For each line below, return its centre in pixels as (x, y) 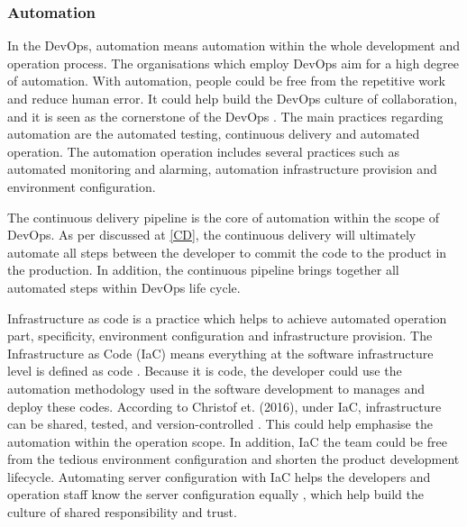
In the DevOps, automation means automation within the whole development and (234, 45)
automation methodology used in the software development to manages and (216, 388)
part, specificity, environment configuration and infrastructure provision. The (220, 336)
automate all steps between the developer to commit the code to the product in (227, 252)
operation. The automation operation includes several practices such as (203, 151)
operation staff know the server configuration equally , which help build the (215, 494)
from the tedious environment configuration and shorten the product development (233, 459)
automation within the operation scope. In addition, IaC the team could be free (227, 441)
